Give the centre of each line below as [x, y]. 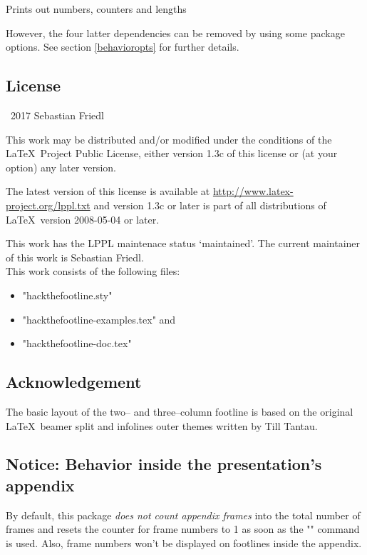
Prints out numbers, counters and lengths [96, 9]
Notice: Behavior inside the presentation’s [164, 464]
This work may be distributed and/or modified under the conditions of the [169, 139]
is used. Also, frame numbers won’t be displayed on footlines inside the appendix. [184, 542]
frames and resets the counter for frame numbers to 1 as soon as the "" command [183, 529]
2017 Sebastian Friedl [57, 115]
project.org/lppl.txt [48, 205]
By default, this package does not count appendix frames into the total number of [183, 515]
